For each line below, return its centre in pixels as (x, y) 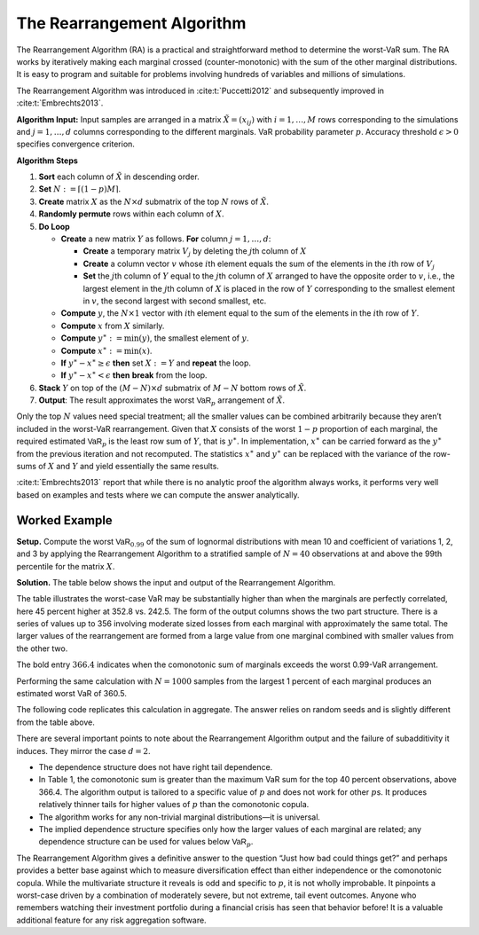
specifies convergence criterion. (75, 144)
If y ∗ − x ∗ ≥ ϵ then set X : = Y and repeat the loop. (156, 362)
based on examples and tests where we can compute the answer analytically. (158, 495)
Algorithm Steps (47, 161)
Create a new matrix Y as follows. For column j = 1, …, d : (166, 239)
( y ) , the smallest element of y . (194, 338)
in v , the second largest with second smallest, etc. (175, 301)
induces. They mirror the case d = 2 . (83, 750)
